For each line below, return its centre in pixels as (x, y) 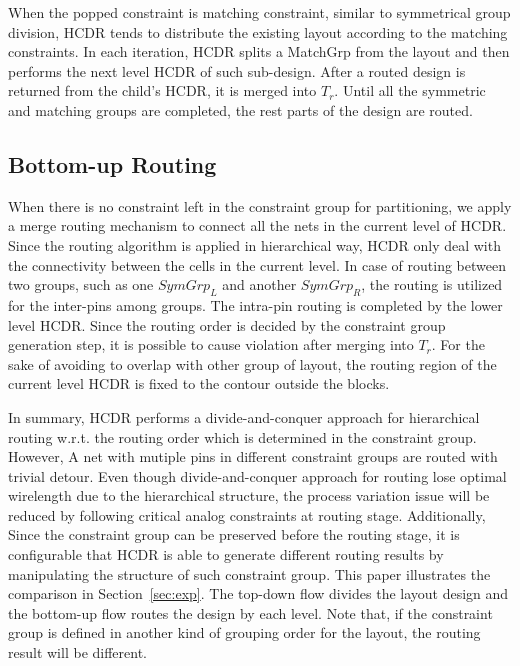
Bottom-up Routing (112, 163)
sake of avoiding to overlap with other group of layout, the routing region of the (252, 363)
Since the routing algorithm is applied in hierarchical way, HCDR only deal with (254, 244)
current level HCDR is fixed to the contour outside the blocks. (199, 383)
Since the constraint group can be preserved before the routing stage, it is (234, 534)
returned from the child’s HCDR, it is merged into (162, 90)
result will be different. (77, 652)
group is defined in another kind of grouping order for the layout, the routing (244, 632)
